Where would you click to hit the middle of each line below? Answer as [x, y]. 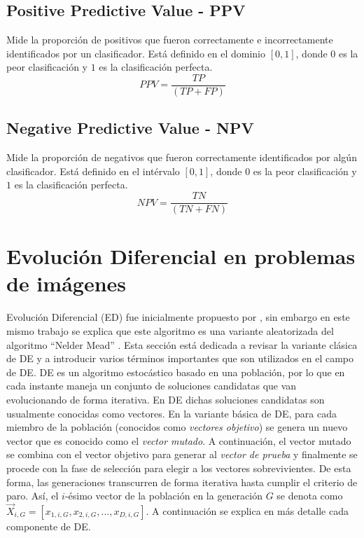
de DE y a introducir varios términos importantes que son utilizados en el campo [180, 358]
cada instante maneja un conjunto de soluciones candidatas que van [152, 386]
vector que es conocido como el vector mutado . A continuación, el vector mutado [179, 440]
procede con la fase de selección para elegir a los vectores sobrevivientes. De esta [179, 468]
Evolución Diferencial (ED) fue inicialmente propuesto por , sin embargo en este [178, 317]
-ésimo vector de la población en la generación [163, 496]
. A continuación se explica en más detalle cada [247, 510]
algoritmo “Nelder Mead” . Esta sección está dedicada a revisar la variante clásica [182, 344]
